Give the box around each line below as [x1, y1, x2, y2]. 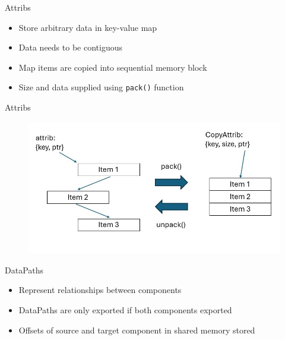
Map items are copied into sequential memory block [18, 61, 207, 73]
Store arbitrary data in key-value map [18, 21, 157, 33]
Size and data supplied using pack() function [18, 81, 184, 93]
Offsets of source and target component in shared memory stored [18, 323, 255, 336]
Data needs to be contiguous [18, 41, 122, 53]
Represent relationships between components [18, 284, 182, 296]
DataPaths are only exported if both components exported [18, 304, 232, 316]
